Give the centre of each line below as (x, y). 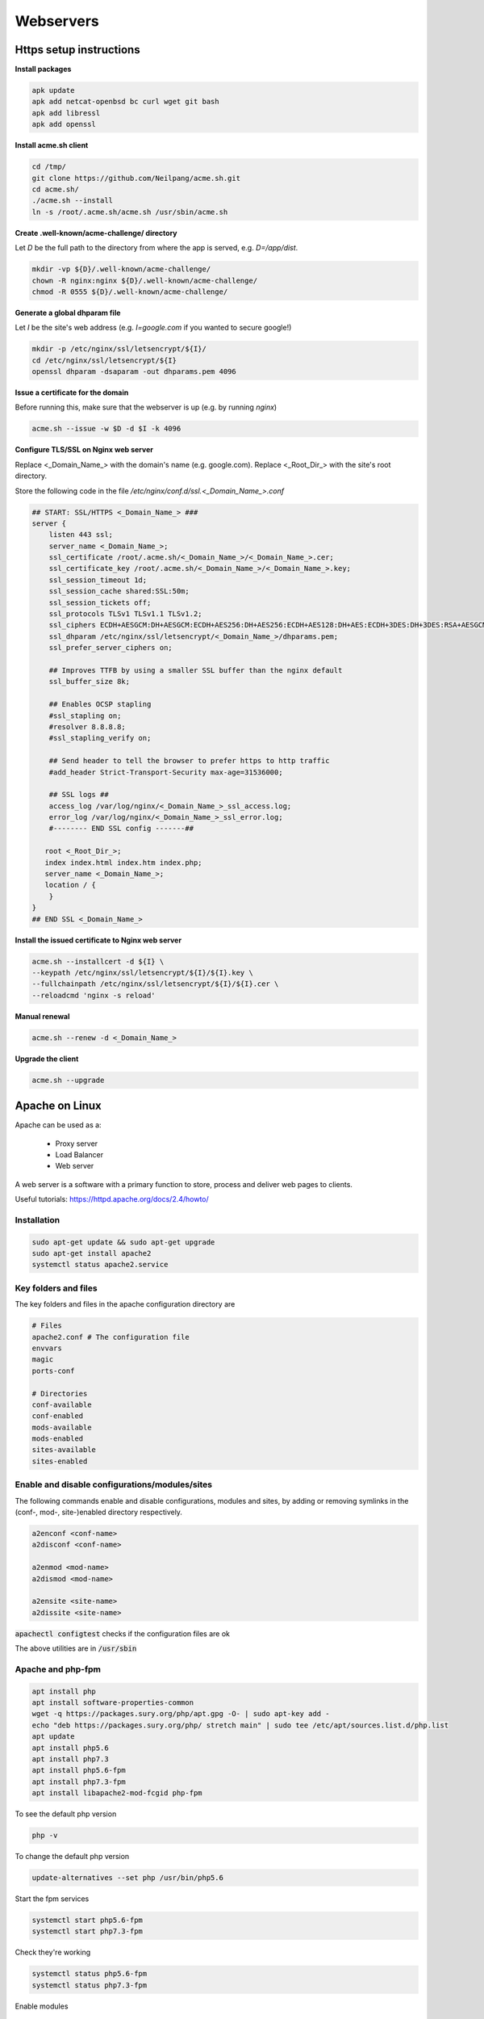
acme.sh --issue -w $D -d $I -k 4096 (106, 429)
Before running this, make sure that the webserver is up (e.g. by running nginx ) (146, 407)
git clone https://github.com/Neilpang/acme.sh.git (136, 178)
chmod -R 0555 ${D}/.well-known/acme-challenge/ (130, 292)
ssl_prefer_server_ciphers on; (111, 648)
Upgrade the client (47, 1059)
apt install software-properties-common (113, 1703)
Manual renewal (42, 1016)
